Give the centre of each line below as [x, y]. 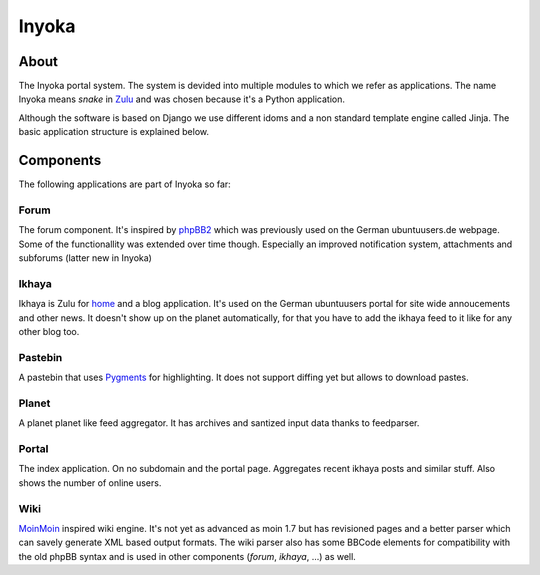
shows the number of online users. [90, 482]
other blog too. [49, 331]
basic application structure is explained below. [114, 132]
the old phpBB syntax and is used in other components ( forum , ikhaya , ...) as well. [187, 556]
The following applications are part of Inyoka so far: [125, 184]
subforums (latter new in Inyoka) [85, 258]
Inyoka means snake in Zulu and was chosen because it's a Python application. [181, 99]
